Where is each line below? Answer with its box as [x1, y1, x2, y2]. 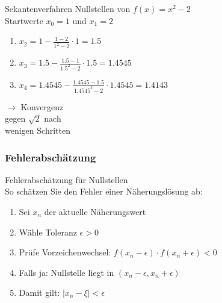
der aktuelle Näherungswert [44, 205, 146, 217]
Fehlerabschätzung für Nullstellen [5, 173, 128, 186]
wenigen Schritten [5, 124, 70, 136]
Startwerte [5, 14, 43, 27]
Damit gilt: [19, 286, 60, 299]
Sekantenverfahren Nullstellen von [5, 2, 131, 14]
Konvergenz [20, 100, 64, 113]
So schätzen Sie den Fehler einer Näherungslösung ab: [5, 185, 203, 198]
